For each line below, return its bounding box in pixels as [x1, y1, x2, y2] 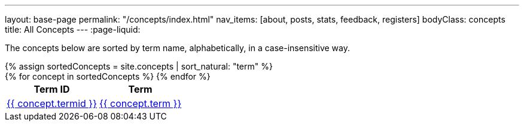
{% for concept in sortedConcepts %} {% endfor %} [5, 71, 211, 81]
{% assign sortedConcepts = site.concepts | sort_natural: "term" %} [5, 61, 273, 71]
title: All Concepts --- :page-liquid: [5, 24, 141, 34]
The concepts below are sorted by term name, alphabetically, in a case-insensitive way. [5, 43, 351, 53]
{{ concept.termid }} [7, 97, 97, 109]
